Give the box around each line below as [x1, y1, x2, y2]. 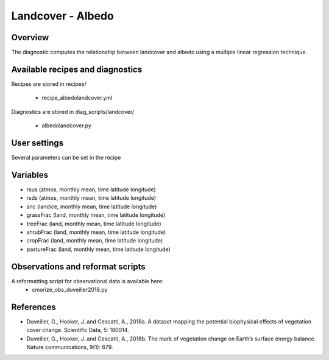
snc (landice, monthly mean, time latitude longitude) [26, 203, 157, 210]
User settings [11, 138, 64, 148]
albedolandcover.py [41, 122, 91, 129]
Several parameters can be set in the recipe [11, 154, 121, 161]
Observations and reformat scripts [11, 261, 146, 272]
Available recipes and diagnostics [11, 64, 143, 74]
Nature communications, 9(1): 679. [26, 344, 113, 351]
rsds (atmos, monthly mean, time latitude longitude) [26, 194, 157, 202]
